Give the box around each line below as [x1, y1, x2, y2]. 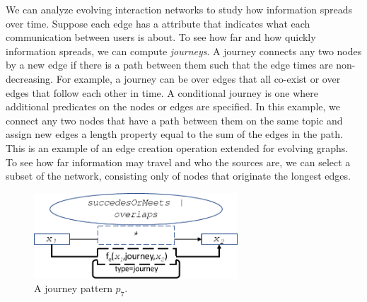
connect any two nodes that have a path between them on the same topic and [6, 112, 343, 127]
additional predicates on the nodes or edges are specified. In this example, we [6, 99, 340, 114]
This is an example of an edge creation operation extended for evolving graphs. [6, 140, 349, 155]
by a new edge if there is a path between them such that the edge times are [6, 57, 333, 72]
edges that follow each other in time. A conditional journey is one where [6, 85, 319, 100]
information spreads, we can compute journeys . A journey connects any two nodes [6, 43, 362, 58]
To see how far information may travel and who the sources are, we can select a [6, 154, 351, 169]
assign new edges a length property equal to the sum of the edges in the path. [6, 127, 343, 141]
